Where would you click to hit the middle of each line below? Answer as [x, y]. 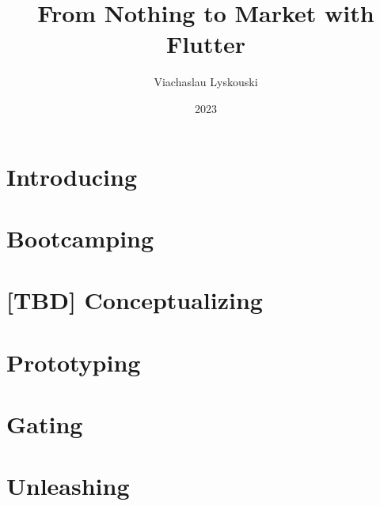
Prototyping [74, 362]
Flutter [206, 44]
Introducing [72, 176]
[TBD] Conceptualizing [135, 300]
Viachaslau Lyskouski [206, 82]
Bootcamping [80, 238]
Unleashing [68, 486]
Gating [45, 424]
